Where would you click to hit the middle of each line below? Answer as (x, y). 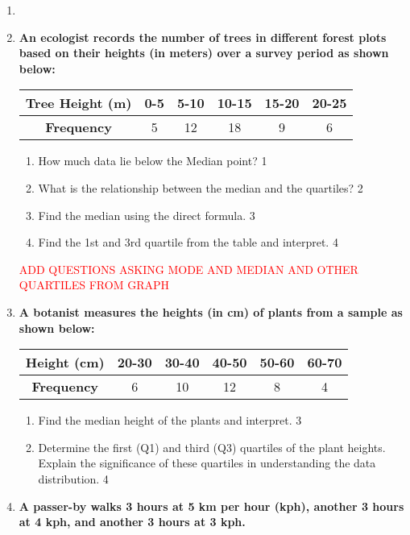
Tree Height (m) (79, 103)
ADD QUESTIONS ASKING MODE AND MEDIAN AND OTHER (188, 269)
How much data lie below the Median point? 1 (153, 161)
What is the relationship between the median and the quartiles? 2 (201, 187)
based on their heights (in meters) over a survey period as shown (204, 53)
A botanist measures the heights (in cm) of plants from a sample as (211, 311)
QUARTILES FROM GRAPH (94, 285)
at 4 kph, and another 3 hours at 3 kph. (132, 522)
